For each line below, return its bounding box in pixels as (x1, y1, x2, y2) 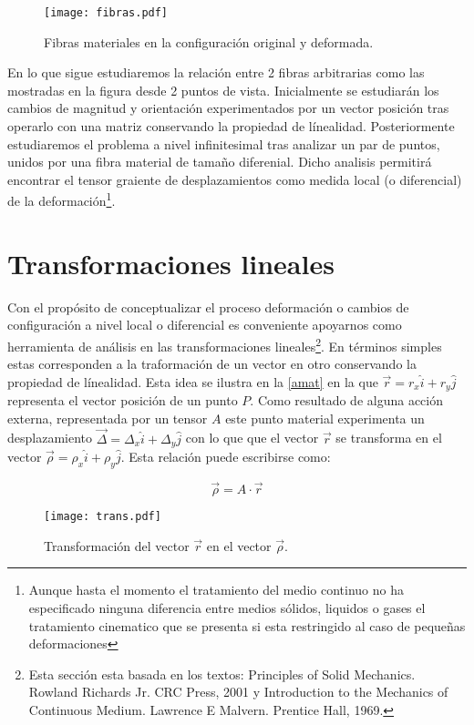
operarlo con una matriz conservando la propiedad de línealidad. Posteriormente (7, 117, 455, 136)
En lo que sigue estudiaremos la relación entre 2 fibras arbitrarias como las (7, 63, 425, 82)
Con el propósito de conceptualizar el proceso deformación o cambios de (7, 297, 409, 316)
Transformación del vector (44, 536, 190, 555)
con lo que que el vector (185, 428, 319, 447)
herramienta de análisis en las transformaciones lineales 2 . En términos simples (7, 333, 442, 355)
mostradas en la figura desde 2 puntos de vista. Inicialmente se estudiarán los (7, 80, 439, 99)
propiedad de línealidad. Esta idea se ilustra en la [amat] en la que (7, 372, 378, 391)
